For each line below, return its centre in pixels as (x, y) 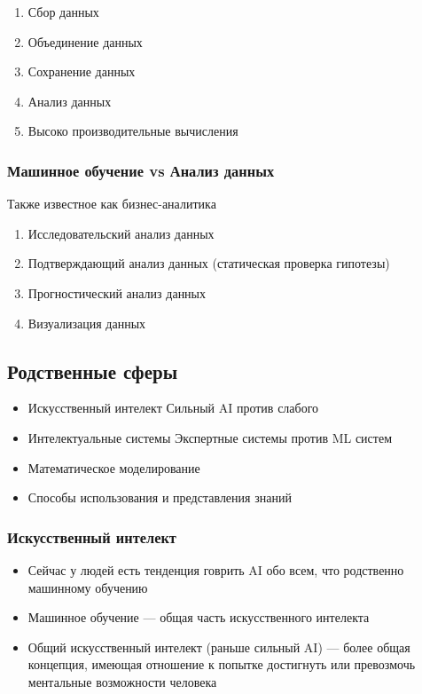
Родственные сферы (93, 371)
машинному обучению (88, 587)
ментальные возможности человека (122, 681)
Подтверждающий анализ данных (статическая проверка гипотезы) (209, 263)
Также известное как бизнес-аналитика (112, 204)
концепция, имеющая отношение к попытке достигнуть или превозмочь (222, 664)
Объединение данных (85, 41)
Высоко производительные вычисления (133, 131)
